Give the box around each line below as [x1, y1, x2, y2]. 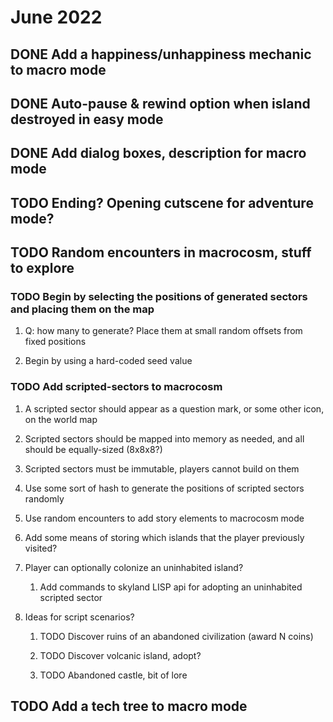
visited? [24, 542, 58, 554]
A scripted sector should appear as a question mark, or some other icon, [24, 402, 325, 415]
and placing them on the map [10, 302, 155, 316]
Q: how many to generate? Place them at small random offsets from [24, 325, 303, 337]
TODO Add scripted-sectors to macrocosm [10, 380, 223, 394]
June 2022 [10, 6, 103, 29]
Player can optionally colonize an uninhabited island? [24, 561, 244, 573]
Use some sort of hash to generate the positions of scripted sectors [24, 482, 305, 494]
